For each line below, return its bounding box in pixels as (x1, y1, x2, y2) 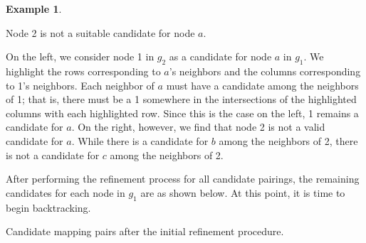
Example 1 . (6, 1, 62, 16)
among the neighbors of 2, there (219, 133, 358, 148)
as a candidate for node (169, 49, 272, 64)
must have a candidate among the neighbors (166, 77, 359, 92)
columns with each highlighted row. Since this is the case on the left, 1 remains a (6, 105, 359, 120)
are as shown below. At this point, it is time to (140, 185, 345, 200)
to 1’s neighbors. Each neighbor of (6, 77, 155, 92)
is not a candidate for (6, 147, 100, 162)
